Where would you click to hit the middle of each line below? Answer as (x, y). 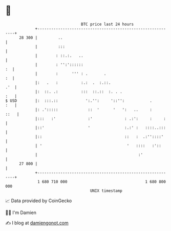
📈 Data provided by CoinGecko (39, 201)
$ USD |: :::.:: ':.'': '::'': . (79, 101)
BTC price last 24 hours (108, 24)
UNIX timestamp (106, 191)
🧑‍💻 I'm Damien (21, 212)
